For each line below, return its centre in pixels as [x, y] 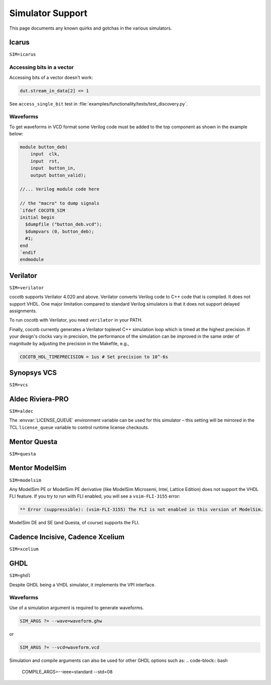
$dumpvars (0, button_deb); [60, 231]
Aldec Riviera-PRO [39, 399]
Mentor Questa [33, 442]
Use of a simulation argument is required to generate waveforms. [77, 608]
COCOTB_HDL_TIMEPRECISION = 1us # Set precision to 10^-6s [94, 357]
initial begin [37, 217]
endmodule [32, 260]
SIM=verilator [27, 287]
